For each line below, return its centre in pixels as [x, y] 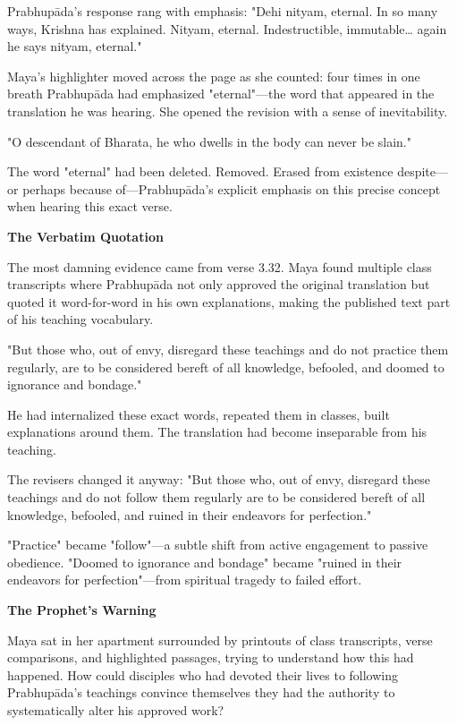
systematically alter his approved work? [116, 710]
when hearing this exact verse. [90, 206]
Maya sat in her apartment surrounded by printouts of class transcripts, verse [220, 640]
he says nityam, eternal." [75, 46]
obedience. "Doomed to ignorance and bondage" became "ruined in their [205, 562]
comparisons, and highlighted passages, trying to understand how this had [211, 657]
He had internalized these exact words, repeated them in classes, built [199, 414]
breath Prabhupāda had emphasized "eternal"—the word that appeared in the [221, 94]
